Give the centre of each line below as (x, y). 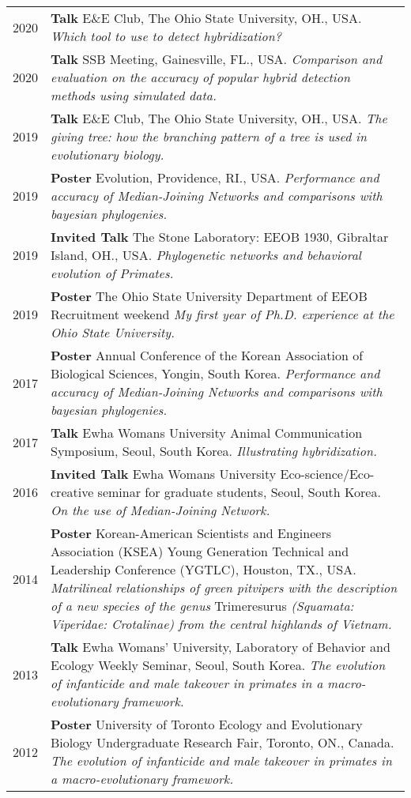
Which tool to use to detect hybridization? (166, 36)
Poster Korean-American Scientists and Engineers (191, 533)
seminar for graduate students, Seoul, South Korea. (239, 492)
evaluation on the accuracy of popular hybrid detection (200, 77)
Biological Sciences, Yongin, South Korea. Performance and (215, 373)
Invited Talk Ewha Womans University (164, 474)
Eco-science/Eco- (327, 474)
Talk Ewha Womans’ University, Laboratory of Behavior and (221, 647)
